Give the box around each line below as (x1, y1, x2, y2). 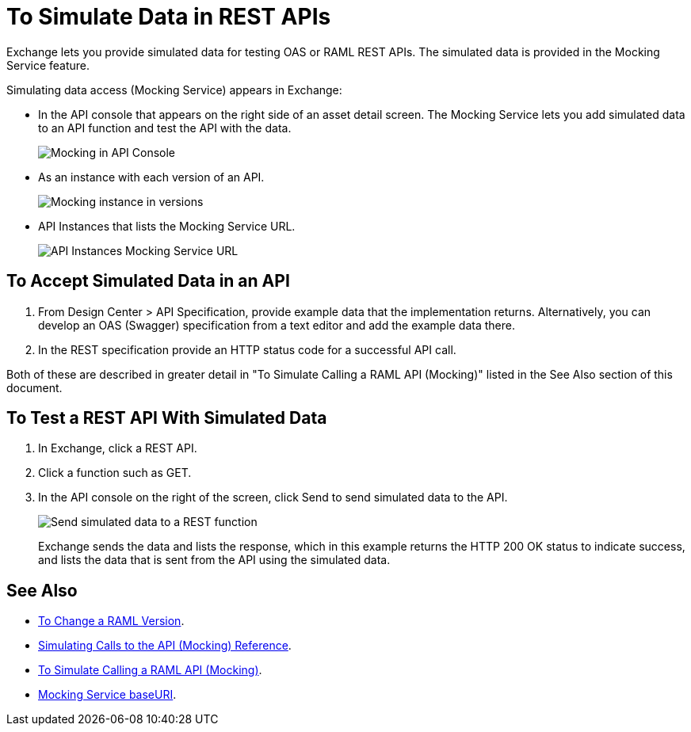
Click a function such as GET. (38, 466, 192, 480)
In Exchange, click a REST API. (38, 441, 197, 456)
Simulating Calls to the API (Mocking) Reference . (38, 639, 292, 653)
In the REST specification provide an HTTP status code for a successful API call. (38, 342, 456, 356)
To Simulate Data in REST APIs (6, 3, 331, 30)
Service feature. (6, 58, 90, 72)
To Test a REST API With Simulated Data (6, 408, 327, 429)
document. (6, 380, 63, 395)
